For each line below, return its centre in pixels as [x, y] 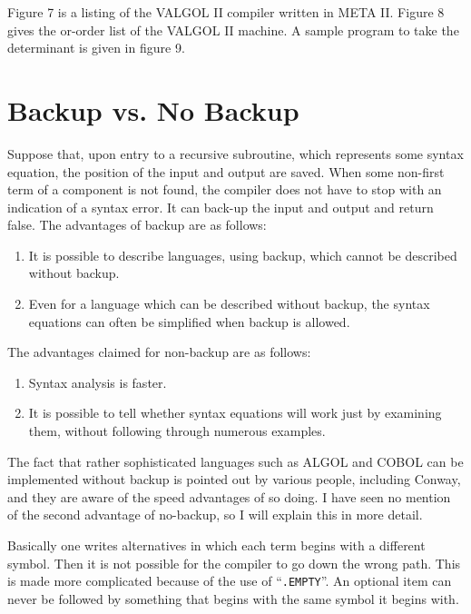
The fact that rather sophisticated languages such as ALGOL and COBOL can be [235, 461]
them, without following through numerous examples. [177, 431]
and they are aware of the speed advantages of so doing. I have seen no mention [229, 496]
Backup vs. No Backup [153, 109]
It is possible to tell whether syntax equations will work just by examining [235, 413]
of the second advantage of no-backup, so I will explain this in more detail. [215, 515]
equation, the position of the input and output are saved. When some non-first [226, 171]
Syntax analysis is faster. [98, 382]
